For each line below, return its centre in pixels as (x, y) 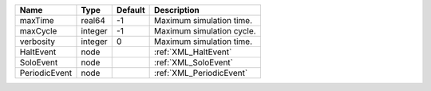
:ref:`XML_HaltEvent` (193, 52)
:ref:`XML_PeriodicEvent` (201, 73)
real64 (93, 20)
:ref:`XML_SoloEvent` (194, 62)
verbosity (38, 42)
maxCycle (38, 31)
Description (177, 10)
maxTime (37, 20)
